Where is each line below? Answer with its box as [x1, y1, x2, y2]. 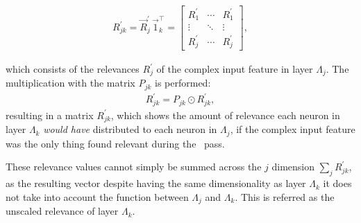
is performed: [155, 75, 211, 90]
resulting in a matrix [6, 107, 94, 122]
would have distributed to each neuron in [43, 122, 217, 136]
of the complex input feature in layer [156, 62, 313, 76]
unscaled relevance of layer [6, 204, 119, 218]
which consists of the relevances [6, 62, 140, 76]
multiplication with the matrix [6, 75, 135, 90]
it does [323, 176, 352, 190]
